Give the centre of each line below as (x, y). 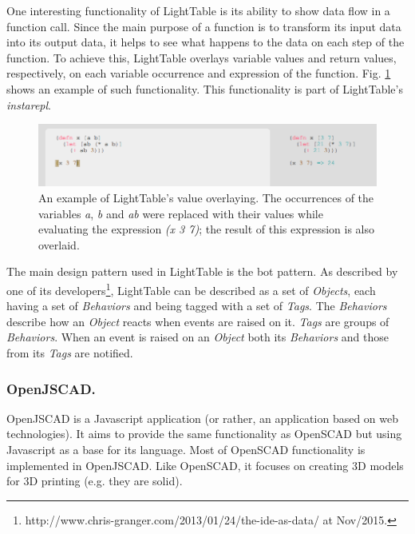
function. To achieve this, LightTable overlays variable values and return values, (202, 57)
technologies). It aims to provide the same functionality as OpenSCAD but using (204, 434)
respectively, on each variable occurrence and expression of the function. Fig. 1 (199, 73)
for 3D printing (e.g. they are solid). (95, 481)
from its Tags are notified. (70, 353)
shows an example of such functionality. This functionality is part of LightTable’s (205, 88)
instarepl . (29, 104)
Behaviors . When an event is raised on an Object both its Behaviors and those (198, 337)
